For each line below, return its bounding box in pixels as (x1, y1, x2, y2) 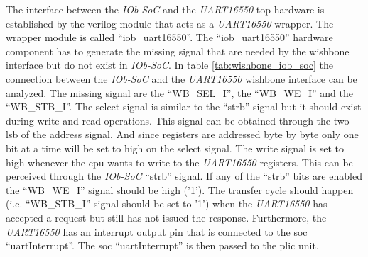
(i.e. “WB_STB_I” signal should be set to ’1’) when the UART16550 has (6, 196, 328, 211)
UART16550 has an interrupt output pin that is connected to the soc (6, 224, 308, 239)
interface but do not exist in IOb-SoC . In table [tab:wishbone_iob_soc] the (6, 57, 333, 72)
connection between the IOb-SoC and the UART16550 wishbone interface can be (6, 71, 357, 86)
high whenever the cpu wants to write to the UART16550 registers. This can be (6, 154, 353, 169)
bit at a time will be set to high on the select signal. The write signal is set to (6, 140, 345, 155)
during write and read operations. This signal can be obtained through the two (6, 113, 350, 127)
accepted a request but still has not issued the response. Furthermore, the (6, 210, 327, 224)
